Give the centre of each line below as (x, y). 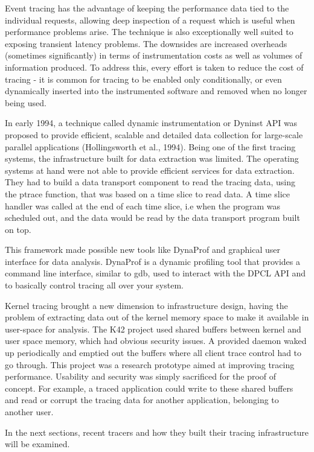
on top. (18, 229)
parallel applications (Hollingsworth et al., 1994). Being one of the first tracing (150, 146)
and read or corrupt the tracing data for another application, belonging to (142, 400)
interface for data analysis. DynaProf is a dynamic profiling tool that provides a (153, 261)
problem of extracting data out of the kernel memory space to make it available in (157, 317)
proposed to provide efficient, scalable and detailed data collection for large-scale (154, 134)
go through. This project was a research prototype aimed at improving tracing (150, 364)
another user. (29, 412)
